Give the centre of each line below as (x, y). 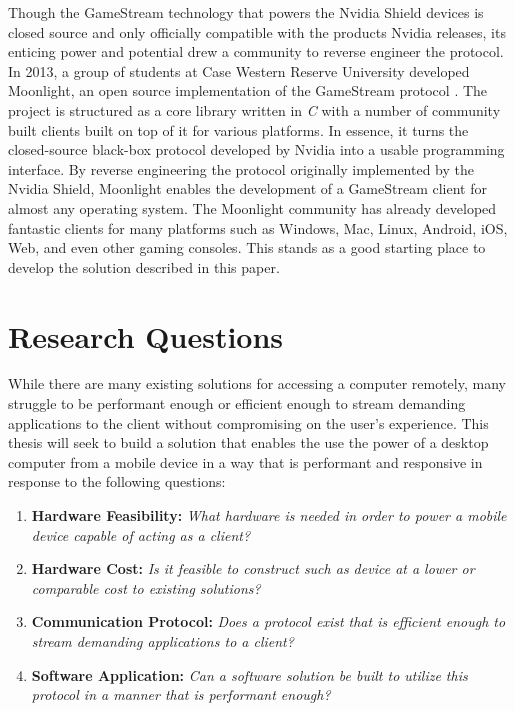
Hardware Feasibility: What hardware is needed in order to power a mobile (269, 515)
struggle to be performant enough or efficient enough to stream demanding (237, 403)
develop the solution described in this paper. (144, 266)
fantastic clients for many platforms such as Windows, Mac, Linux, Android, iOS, (258, 227)
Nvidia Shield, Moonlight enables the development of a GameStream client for (247, 188)
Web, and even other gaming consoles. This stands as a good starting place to (247, 247)
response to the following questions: (117, 481)
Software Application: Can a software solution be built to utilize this (249, 674)
